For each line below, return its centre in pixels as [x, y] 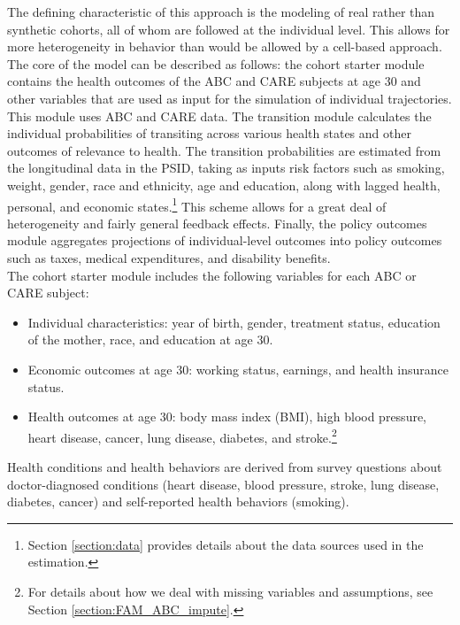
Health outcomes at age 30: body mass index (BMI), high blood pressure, [227, 417]
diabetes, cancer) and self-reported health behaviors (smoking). [178, 502]
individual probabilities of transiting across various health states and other [209, 133]
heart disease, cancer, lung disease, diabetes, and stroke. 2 [182, 436]
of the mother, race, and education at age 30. [150, 340]
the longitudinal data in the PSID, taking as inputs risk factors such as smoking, [226, 168]
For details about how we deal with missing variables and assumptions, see [230, 591]
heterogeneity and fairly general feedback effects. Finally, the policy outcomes [217, 223]
